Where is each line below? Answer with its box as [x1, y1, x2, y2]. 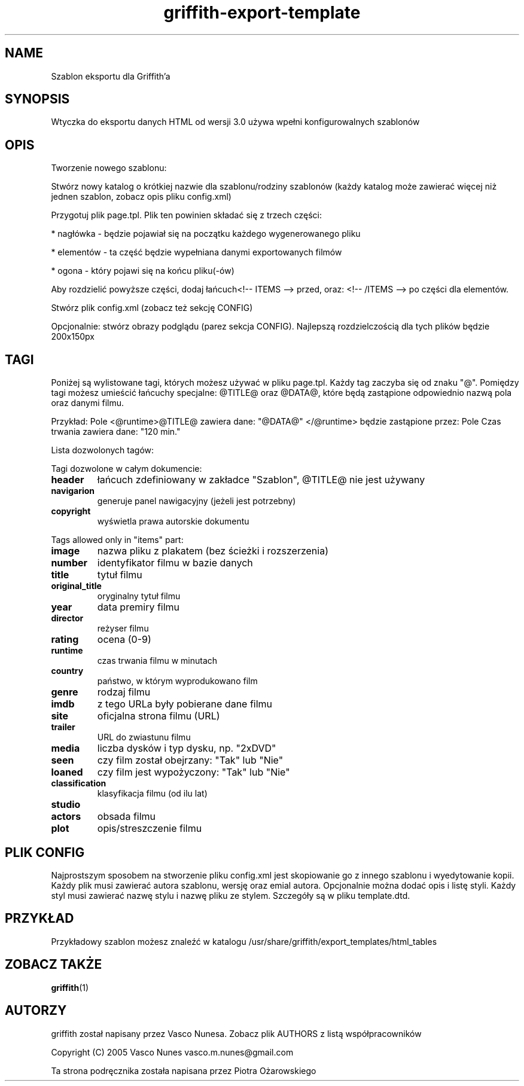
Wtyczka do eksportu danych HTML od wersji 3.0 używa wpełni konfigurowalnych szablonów [51, 117, 420, 127]
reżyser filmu [97, 623, 149, 634]
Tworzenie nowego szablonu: [51, 163, 167, 173]
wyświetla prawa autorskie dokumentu [97, 516, 249, 527]
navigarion [51, 486, 95, 496]
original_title [51, 581, 102, 591]
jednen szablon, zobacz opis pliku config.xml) [51, 191, 231, 202]
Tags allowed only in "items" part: [51, 535, 184, 545]
